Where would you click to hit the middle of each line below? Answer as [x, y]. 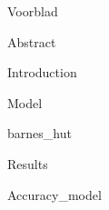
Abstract [32, 41]
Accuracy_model [54, 194]
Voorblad [33, 11]
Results [28, 163]
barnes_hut [40, 133]
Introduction [42, 72]
